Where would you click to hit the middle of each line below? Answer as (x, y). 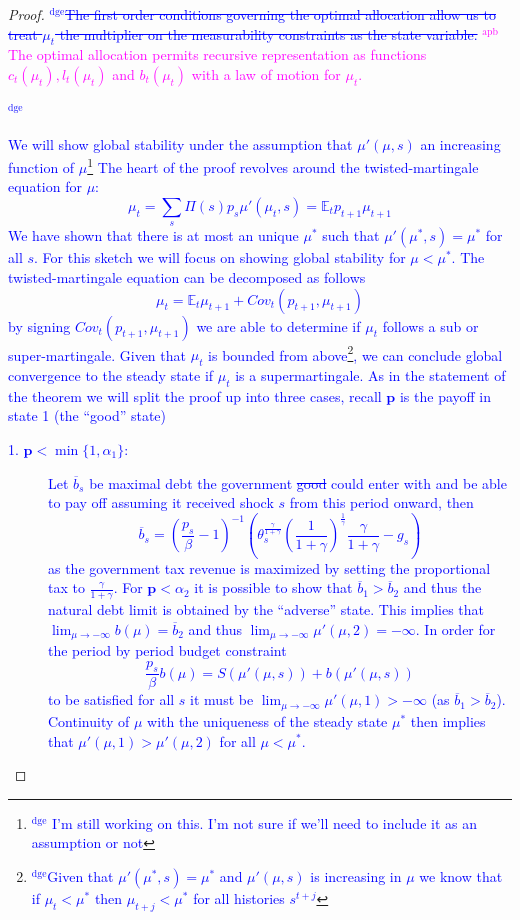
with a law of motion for (266, 73)
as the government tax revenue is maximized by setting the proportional (269, 567)
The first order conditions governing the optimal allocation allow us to (280, 14)
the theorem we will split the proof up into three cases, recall (195, 395)
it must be (222, 699)
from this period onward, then (381, 502)
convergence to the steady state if (111, 375)
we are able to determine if (278, 325)
